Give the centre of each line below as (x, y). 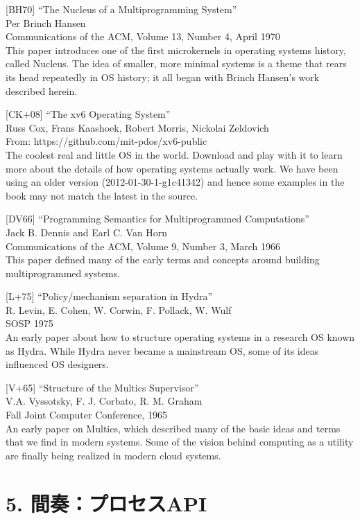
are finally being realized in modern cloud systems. (113, 455)
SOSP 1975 (29, 323)
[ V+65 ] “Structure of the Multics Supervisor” (102, 387)
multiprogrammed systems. (63, 273)
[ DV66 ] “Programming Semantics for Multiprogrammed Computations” (157, 219)
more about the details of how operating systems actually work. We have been (172, 168)
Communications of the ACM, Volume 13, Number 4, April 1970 (143, 36)
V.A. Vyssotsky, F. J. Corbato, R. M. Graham (104, 401)
